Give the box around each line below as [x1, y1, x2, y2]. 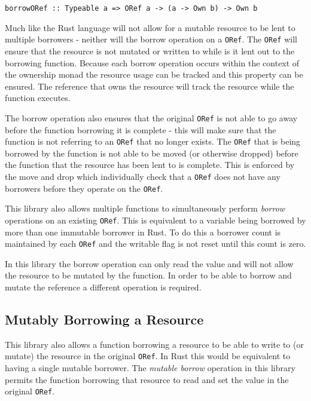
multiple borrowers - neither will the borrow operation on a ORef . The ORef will [5, 33, 297, 45]
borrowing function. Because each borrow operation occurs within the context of [5, 56, 300, 69]
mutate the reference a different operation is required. [5, 280, 202, 293]
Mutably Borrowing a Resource [5, 310, 204, 328]
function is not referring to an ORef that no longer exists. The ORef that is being [5, 135, 301, 148]
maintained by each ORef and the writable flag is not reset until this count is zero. [5, 237, 306, 250]
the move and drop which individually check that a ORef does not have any [5, 170, 280, 182]
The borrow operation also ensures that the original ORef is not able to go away [5, 111, 298, 124]
